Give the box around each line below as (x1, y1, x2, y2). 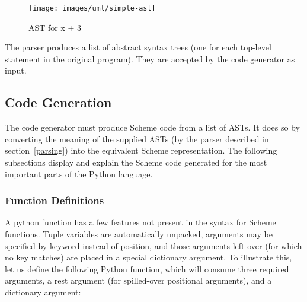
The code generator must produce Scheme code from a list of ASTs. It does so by (5, 121, 300, 133)
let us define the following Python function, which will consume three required (5, 262, 289, 275)
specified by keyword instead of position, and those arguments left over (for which (5, 239, 302, 252)
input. (5, 64, 27, 77)
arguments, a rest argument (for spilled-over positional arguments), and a (5, 274, 272, 287)
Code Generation (5, 93, 112, 112)
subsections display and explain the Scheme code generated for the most (5, 156, 267, 169)
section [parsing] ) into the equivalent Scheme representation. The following (5, 144, 277, 157)
